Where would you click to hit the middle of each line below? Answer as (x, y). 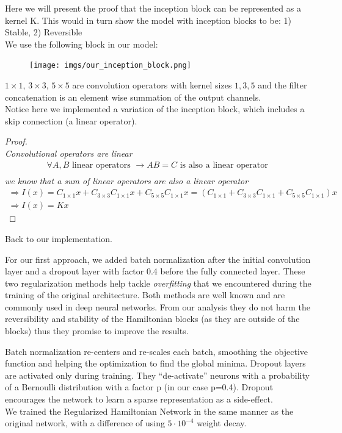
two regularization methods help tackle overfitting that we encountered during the (158, 283)
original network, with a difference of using (85, 423)
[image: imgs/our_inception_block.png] (110, 66)
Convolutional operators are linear (69, 153)
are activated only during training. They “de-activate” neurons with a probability (157, 375)
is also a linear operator (224, 165)
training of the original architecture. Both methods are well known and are (145, 295)
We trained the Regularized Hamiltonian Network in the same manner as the (149, 411)
